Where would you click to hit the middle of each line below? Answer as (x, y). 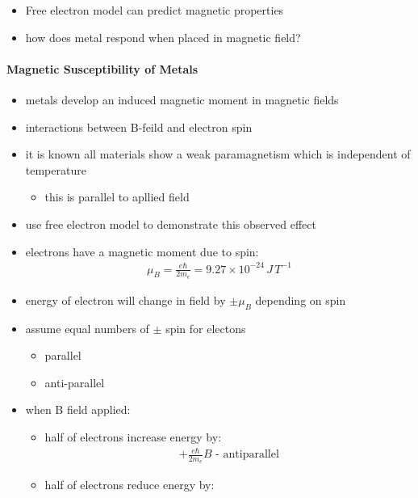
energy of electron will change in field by (125, 300)
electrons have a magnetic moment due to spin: (142, 251)
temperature (56, 169)
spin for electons (206, 328)
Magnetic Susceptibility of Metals (102, 68)
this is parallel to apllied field (117, 197)
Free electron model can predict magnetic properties (155, 10)
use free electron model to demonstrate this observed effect (171, 224)
